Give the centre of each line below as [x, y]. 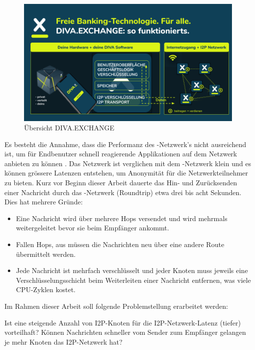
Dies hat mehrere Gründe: [44, 202]
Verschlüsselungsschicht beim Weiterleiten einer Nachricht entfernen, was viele [133, 280]
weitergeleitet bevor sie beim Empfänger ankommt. [92, 228]
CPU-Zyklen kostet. [46, 289]
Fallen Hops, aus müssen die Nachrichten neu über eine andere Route [120, 244]
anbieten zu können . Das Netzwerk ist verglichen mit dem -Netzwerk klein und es [128, 163]
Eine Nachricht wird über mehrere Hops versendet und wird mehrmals [122, 218]
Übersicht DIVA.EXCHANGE [69, 128]
